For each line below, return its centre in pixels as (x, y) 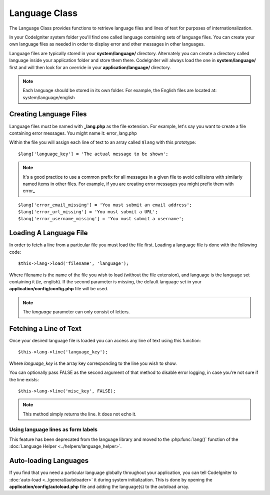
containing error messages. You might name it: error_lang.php (73, 133)
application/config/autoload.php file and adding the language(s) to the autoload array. (99, 486)
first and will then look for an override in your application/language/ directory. (90, 67)
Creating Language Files (48, 114)
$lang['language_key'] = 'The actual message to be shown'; (93, 154)
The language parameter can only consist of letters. (76, 312)
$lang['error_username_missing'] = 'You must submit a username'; (101, 219)
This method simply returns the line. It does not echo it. (80, 414)
